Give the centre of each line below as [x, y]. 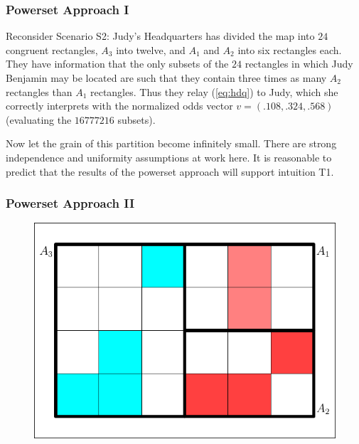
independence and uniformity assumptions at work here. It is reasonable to [169, 157]
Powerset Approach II [70, 203]
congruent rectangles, [52, 49]
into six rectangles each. [290, 49]
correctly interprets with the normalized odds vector [119, 106]
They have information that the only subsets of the [117, 64]
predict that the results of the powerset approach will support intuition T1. [170, 171]
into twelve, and [151, 49]
